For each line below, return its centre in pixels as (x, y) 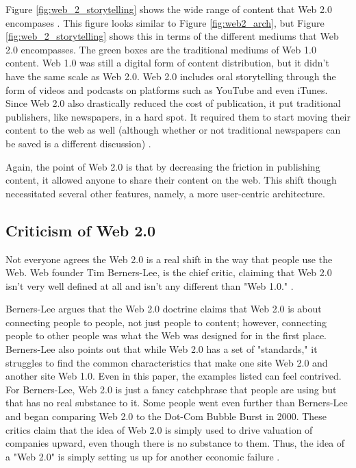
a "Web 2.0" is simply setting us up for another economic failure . (143, 456)
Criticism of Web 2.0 (81, 230)
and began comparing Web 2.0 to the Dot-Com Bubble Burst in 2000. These (166, 416)
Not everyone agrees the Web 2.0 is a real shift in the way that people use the (169, 259)
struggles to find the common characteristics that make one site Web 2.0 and (167, 362)
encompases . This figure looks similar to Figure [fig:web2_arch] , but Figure (165, 22)
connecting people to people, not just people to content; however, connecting (166, 322)
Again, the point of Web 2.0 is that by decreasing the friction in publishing (163, 166)
